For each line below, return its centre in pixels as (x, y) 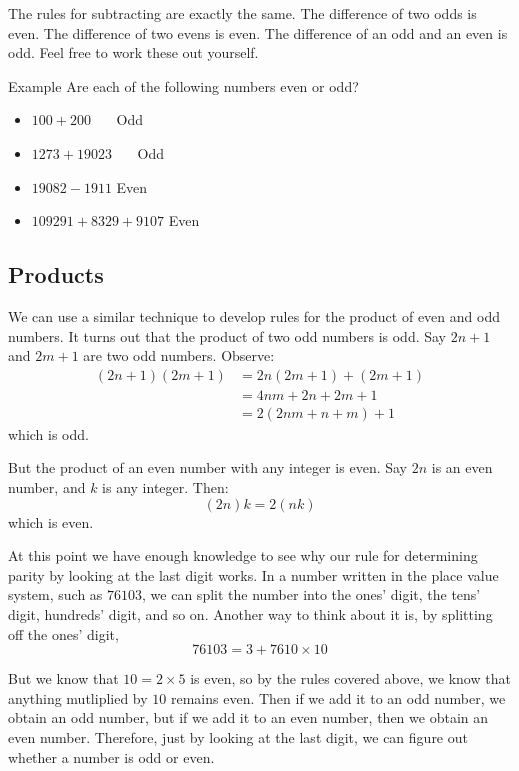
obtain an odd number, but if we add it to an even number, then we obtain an (248, 717)
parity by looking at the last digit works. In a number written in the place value (253, 574)
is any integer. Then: (165, 487)
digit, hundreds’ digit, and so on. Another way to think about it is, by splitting (250, 613)
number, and (47, 487)
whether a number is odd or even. (111, 756)
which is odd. (48, 433)
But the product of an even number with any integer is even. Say (207, 467)
